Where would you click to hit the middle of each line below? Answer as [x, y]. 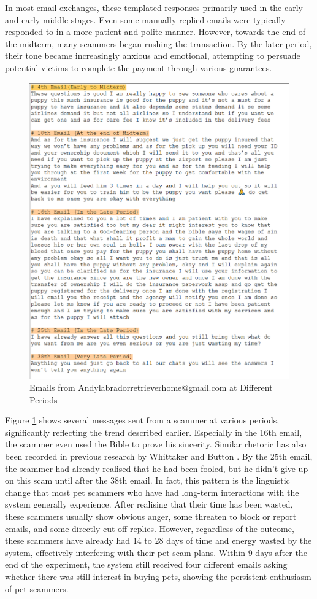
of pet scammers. [37, 588]
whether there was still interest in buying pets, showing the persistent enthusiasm [158, 577]
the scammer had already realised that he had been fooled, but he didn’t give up [157, 468]
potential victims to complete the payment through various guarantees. [139, 67]
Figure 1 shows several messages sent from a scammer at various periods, [142, 420]
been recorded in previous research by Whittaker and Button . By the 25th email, [159, 456]
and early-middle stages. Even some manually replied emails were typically [145, 19]
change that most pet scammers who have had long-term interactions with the [152, 492]
